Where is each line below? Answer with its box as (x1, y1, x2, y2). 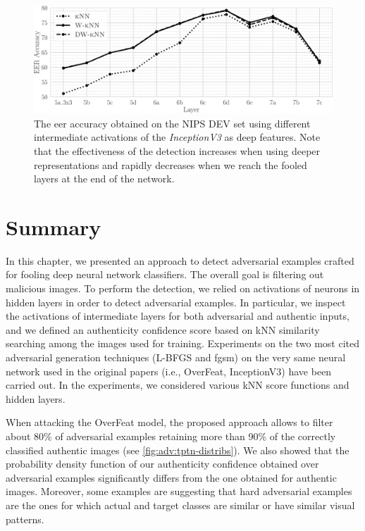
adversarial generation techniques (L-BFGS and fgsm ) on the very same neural (6, 350, 346, 365)
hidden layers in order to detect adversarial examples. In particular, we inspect (6, 294, 346, 309)
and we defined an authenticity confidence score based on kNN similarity (6, 322, 320, 337)
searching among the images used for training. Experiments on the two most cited (6, 336, 359, 351)
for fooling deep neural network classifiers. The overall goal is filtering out (6, 267, 324, 282)
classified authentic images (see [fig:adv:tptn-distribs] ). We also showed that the (6, 442, 349, 457)
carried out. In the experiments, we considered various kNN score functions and (6, 377, 349, 392)
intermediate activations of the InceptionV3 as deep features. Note (34, 130, 321, 144)
